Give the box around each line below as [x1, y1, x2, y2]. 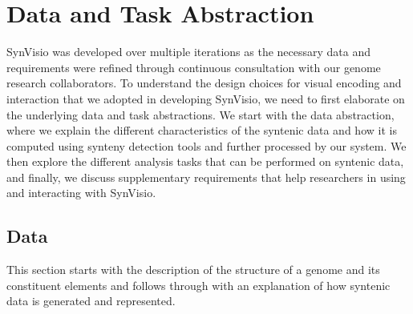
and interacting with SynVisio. [6, 184, 156, 201]
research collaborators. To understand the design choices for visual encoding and [6, 74, 402, 91]
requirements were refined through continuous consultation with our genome [6, 58, 381, 75]
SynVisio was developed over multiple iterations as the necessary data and [6, 43, 371, 60]
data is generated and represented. [6, 292, 176, 309]
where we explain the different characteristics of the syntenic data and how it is [6, 122, 397, 139]
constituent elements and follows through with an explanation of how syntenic [6, 276, 391, 293]
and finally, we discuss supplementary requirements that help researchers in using [6, 168, 406, 185]
